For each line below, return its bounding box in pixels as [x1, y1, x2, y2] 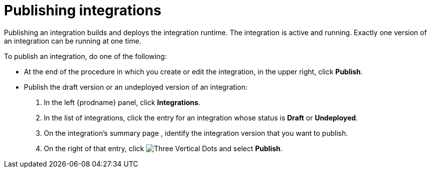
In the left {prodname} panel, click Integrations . [44, 98, 200, 107]
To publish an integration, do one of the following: [4, 52, 167, 60]
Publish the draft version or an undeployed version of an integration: [24, 82, 248, 91]
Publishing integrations [4, 2, 161, 19]
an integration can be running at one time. [4, 36, 142, 45]
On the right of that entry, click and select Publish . [44, 144, 283, 153]
